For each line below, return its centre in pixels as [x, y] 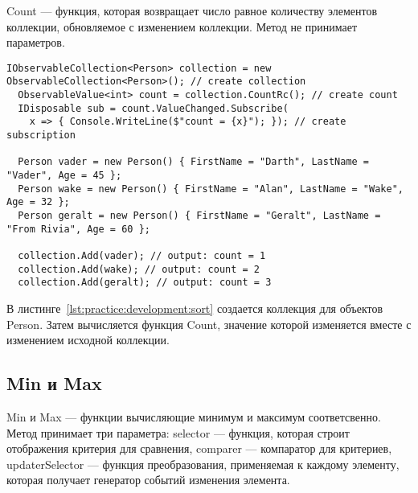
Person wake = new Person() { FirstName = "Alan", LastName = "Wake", [211, 189]
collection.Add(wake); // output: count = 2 [139, 269]
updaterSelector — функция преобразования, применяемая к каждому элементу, [203, 464]
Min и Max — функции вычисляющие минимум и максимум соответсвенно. [194, 416]
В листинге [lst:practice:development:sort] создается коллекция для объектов [195, 308]
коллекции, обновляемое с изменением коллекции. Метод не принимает [182, 26]
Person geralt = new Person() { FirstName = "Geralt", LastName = [199, 216]
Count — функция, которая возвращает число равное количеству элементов [192, 10]
